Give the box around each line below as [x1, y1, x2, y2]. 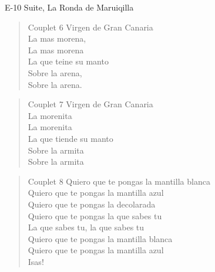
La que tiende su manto [28, 132, 113, 144]
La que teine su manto [28, 55, 109, 67]
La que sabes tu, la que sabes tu [28, 221, 145, 233]
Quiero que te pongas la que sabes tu [28, 209, 162, 222]
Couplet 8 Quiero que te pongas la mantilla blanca [28, 175, 210, 187]
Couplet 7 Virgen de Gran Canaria [28, 98, 153, 110]
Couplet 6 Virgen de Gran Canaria [28, 21, 153, 33]
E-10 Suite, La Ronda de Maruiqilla [5, 1, 134, 13]
